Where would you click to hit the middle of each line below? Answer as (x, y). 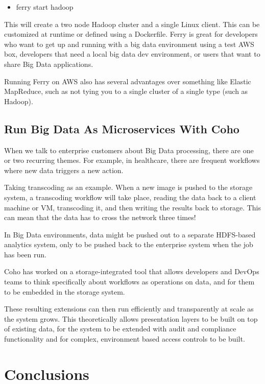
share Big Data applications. (49, 64)
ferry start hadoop (45, 7)
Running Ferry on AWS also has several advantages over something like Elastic (128, 81)
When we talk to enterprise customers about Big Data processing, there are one (129, 150)
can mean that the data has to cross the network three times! (100, 217)
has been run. (25, 254)
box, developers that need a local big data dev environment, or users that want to (132, 54)
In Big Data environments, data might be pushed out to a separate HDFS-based (130, 234)
